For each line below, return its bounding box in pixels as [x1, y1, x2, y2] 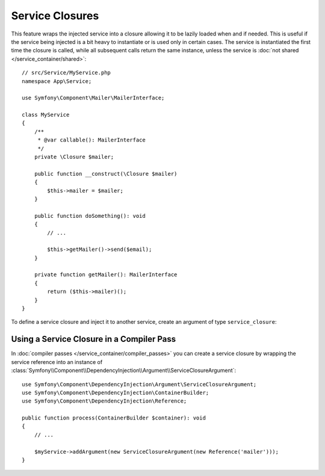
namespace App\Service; [22, 78, 92, 84]
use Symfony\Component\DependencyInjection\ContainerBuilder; [22, 389, 209, 396]
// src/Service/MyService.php [22, 69, 111, 76]
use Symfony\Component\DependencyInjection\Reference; [22, 398, 187, 404]
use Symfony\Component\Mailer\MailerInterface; [22, 94, 165, 102]
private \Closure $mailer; [34, 153, 114, 161]
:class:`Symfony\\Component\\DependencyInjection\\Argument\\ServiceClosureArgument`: [11, 367, 237, 374]
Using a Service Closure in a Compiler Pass [11, 334, 176, 344]
